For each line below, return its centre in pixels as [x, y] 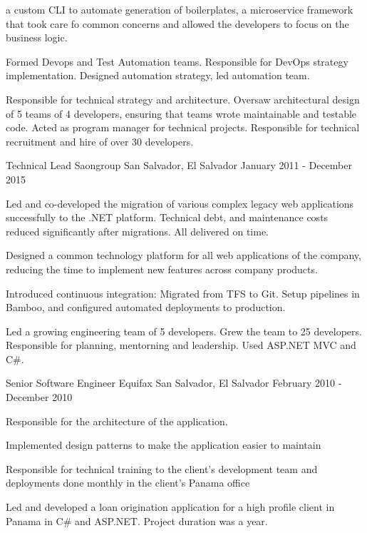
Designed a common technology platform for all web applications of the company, [183, 255]
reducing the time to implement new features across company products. [162, 269]
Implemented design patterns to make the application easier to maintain [164, 445]
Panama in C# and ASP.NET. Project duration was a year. [137, 521]
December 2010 [39, 397]
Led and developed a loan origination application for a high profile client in [170, 507]
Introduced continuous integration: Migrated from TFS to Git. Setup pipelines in [183, 293]
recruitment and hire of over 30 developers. [100, 141]
